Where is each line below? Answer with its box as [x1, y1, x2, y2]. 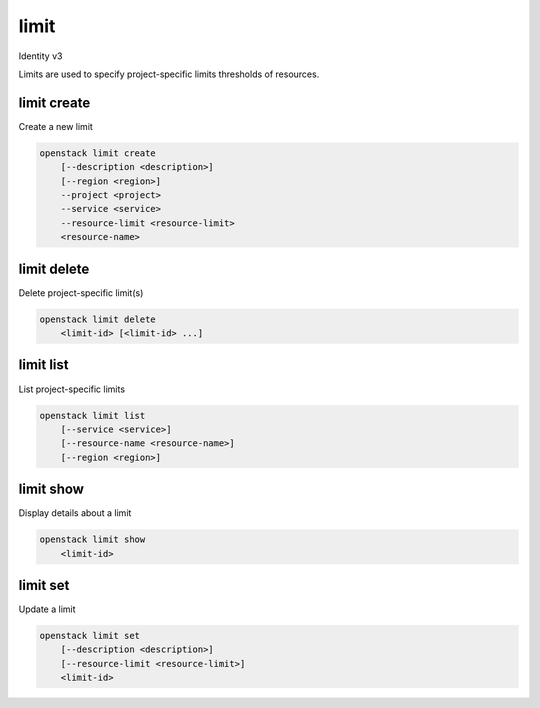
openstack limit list [39, 410, 146, 421]
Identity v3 [18, 50, 63, 62]
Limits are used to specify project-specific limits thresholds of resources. [18, 68, 320, 80]
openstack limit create [39, 147, 157, 159]
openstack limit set [39, 630, 140, 642]
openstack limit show [39, 534, 146, 545]
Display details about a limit [18, 507, 132, 519]
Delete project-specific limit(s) [18, 286, 144, 299]
